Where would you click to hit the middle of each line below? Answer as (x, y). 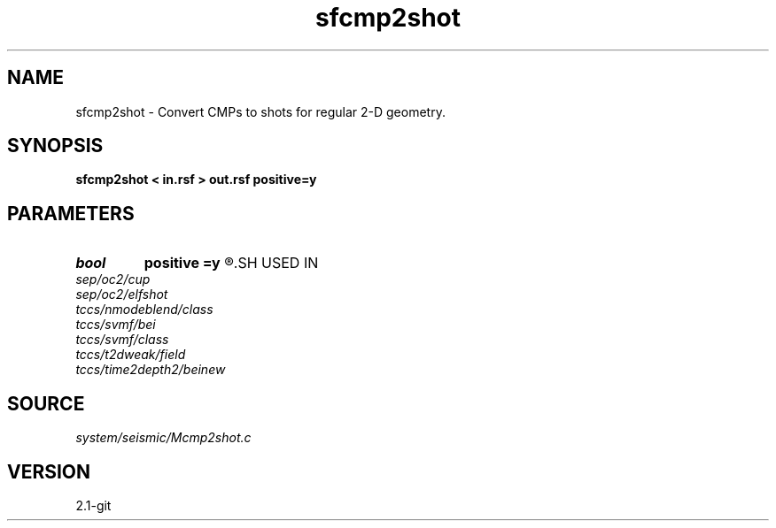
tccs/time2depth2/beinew (151, 370)
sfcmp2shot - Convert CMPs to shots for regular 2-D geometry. (260, 111)
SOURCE (46, 403)
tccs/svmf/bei (116, 325)
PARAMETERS (71, 213)
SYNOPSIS (55, 146)
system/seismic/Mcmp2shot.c (163, 438)
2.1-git (93, 505)
